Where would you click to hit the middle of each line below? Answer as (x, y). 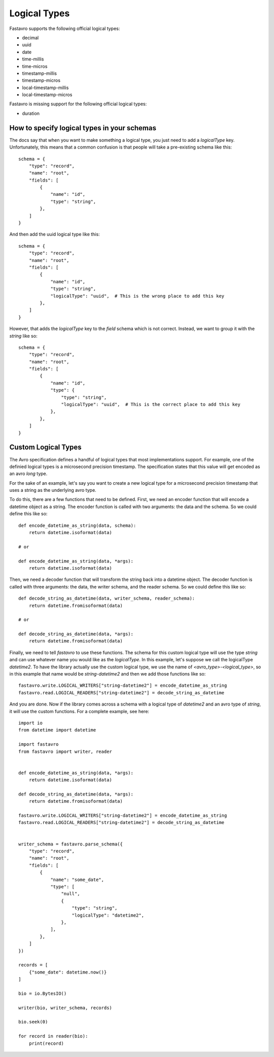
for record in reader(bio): (53, 1036)
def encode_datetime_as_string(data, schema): (77, 525)
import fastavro (39, 744)
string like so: (23, 336)
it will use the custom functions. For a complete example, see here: (79, 711)
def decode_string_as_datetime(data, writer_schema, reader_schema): (107, 598)
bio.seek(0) (33, 1022)
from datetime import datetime (57, 730)
